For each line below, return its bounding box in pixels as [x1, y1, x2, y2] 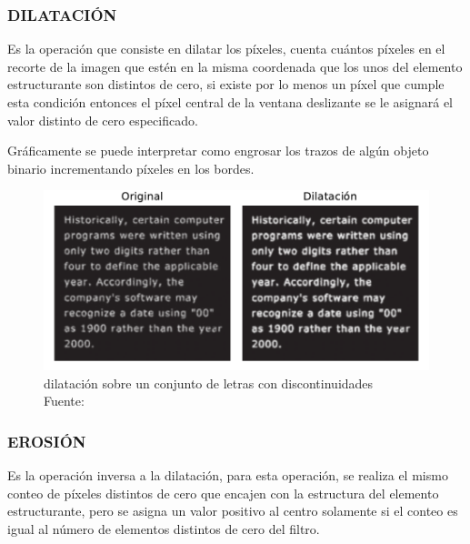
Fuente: [44, 391, 85, 410]
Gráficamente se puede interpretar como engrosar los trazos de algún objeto [7, 141, 429, 160]
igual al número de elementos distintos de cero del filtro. [7, 519, 320, 539]
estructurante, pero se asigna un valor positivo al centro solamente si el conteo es [7, 501, 458, 520]
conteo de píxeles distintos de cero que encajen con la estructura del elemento [7, 483, 439, 502]
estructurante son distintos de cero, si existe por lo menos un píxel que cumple [7, 75, 445, 94]
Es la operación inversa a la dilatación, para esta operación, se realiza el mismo [7, 466, 448, 485]
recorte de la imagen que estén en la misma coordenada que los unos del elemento [7, 56, 463, 76]
